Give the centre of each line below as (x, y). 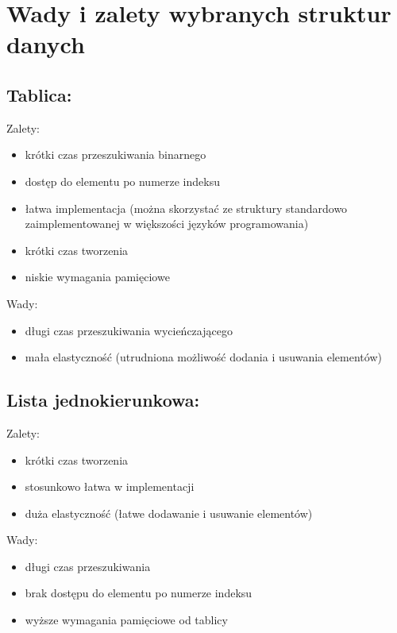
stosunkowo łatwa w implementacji (110, 486)
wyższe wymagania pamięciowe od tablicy (126, 620)
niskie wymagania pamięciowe (97, 277)
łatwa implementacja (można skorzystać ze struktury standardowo (186, 208)
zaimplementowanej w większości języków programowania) (167, 224)
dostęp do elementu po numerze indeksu (122, 181)
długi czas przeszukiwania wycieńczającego (129, 330)
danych (46, 44)
